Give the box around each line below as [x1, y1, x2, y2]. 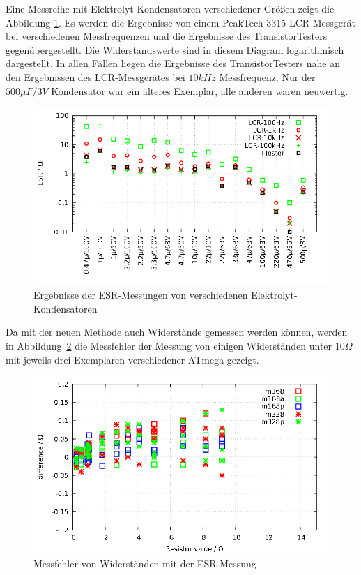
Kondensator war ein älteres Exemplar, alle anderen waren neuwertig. [51, 83, 348, 98]
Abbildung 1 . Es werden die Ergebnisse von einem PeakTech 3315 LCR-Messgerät [6, 15, 355, 29]
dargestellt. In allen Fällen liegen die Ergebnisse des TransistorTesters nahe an [6, 56, 341, 70]
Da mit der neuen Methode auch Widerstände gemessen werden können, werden [6, 324, 348, 339]
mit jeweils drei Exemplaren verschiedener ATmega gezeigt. [6, 352, 259, 366]
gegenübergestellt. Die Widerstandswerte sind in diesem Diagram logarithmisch [6, 42, 344, 57]
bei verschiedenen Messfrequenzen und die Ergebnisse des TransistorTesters [6, 29, 328, 43]
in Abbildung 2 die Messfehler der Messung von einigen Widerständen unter [6, 338, 332, 352]
